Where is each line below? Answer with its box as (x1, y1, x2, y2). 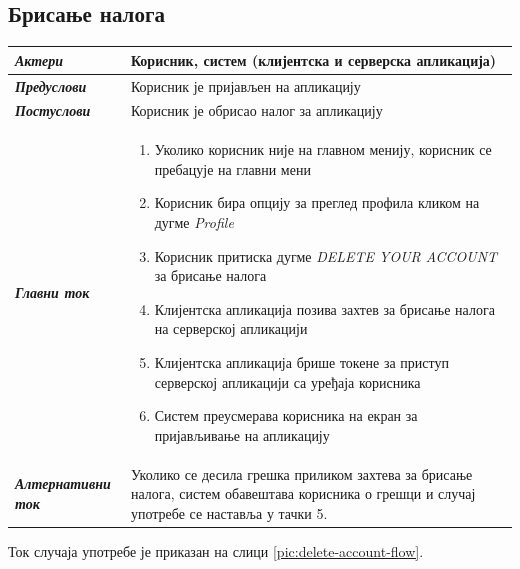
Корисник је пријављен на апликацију (130, 75, 361, 96)
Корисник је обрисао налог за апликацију (130, 100, 383, 121)
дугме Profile (154, 212, 234, 233)
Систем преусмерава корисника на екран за (154, 405, 418, 426)
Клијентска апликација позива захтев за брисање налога (154, 298, 495, 319)
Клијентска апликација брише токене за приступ (154, 351, 449, 372)
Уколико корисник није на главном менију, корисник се (154, 139, 492, 160)
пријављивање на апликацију (154, 424, 330, 445)
